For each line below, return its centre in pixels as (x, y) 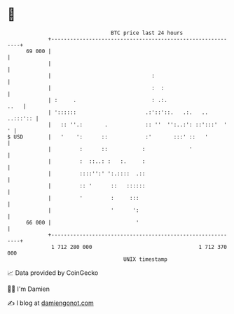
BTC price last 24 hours (147, 33)
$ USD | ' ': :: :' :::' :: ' (108, 137)
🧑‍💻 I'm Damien (29, 289)
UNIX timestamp (145, 259)
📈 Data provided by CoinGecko (53, 273)
